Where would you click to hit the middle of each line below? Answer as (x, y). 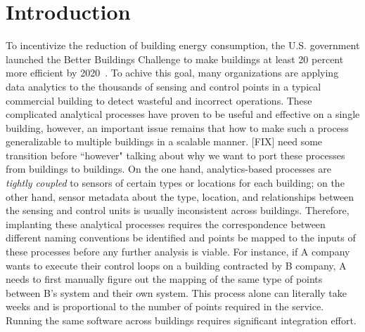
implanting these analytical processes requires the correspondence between (166, 224)
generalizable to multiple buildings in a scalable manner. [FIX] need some (164, 141)
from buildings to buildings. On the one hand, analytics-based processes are (169, 169)
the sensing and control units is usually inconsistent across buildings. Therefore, (178, 210)
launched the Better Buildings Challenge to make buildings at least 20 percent (175, 59)
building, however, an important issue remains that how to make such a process (177, 127)
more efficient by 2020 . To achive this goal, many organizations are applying (172, 73)
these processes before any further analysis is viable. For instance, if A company (178, 252)
